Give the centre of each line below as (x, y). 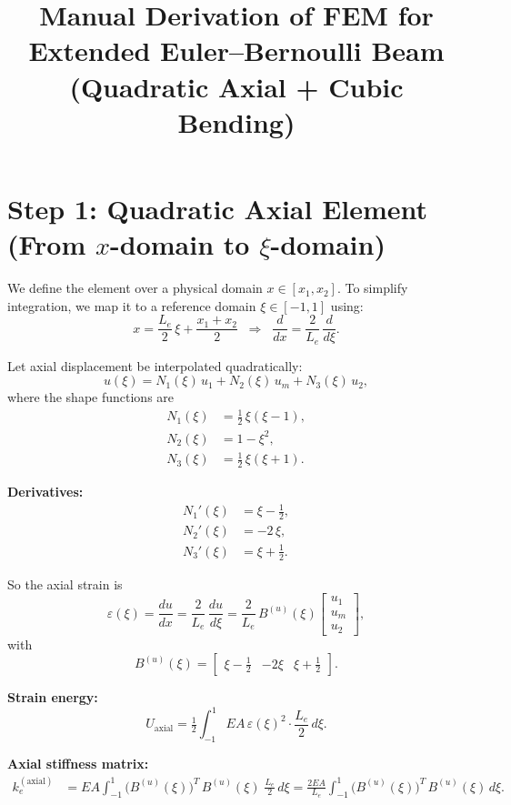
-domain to (180, 244)
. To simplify (372, 288)
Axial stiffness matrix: (78, 764)
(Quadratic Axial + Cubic (236, 86)
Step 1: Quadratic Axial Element (218, 208)
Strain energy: (53, 697)
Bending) (236, 121)
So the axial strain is (65, 584)
